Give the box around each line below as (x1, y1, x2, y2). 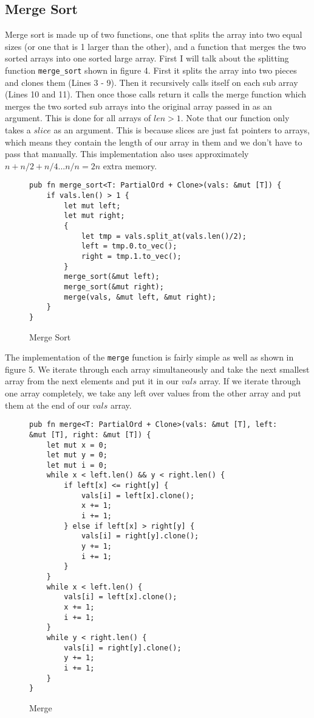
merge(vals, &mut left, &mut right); (64, 292, 216, 301)
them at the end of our (5, 398, 90, 411)
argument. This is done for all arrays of (5, 111, 151, 124)
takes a (5, 124, 31, 136)
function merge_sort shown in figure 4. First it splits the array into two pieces (5, 63, 297, 76)
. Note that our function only (180, 111, 290, 124)
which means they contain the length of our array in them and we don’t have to (5, 135, 302, 148)
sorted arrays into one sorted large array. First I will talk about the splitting (5, 52, 289, 65)
